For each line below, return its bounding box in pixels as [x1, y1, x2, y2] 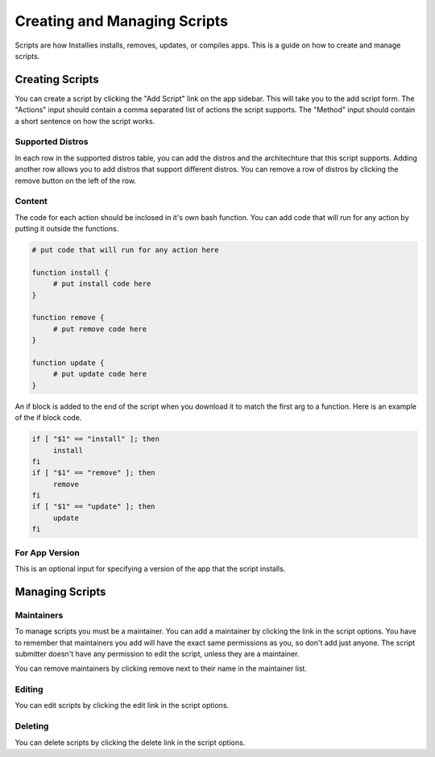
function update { [31, 358, 105, 367]
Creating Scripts [14, 73, 100, 86]
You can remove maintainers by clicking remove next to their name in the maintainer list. [14, 663, 308, 673]
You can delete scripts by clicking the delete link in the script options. [14, 738, 246, 747]
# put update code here [52, 369, 147, 379]
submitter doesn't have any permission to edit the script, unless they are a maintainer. [14, 649, 300, 659]
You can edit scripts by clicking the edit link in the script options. [14, 701, 230, 710]
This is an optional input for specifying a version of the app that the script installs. [14, 564, 286, 573]
